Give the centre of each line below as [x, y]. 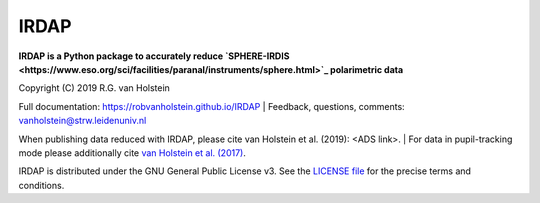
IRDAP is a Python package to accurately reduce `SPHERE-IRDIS [154, 56]
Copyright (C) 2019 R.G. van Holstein [94, 88]
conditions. [41, 185]
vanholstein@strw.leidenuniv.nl [82, 121]
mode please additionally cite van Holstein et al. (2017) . [132, 152]
